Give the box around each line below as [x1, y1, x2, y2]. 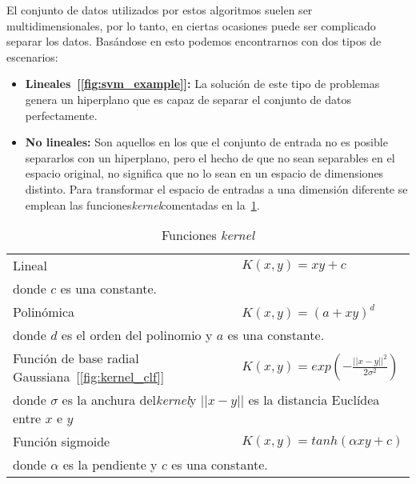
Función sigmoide [13, 432, 110, 451]
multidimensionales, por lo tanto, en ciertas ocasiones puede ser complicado [6, 17, 376, 34]
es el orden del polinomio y [61, 326, 213, 345]
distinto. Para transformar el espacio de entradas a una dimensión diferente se [25, 180, 408, 197]
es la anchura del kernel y [62, 390, 197, 410]
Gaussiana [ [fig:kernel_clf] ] [13, 367, 165, 386]
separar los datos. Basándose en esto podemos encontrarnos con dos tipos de [6, 33, 382, 50]
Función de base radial [13, 349, 139, 368]
